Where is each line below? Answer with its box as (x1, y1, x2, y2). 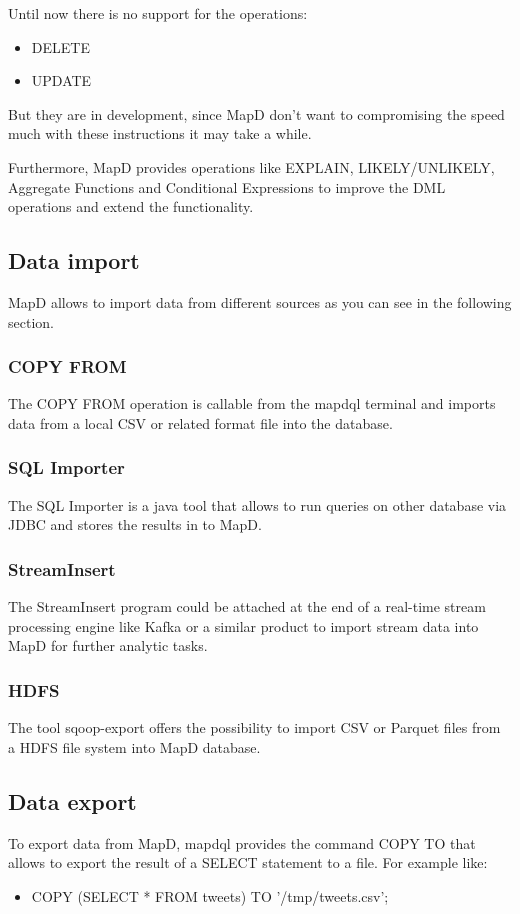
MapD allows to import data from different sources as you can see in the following (8, 291, 512, 312)
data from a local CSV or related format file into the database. (8, 412, 393, 433)
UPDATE (31, 70, 92, 91)
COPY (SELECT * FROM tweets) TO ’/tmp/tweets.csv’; (31, 885, 389, 906)
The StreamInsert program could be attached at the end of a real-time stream (8, 596, 486, 617)
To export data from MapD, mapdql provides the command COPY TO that (8, 832, 476, 853)
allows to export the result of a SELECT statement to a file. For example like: (8, 852, 488, 873)
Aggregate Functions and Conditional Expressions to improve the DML (8, 176, 446, 197)
